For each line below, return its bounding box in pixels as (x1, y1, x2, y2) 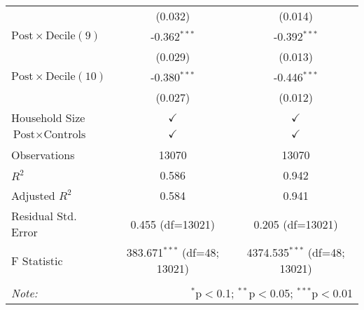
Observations (11, 147, 75, 163)
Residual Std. (11, 208, 77, 224)
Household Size (11, 109, 85, 126)
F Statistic (11, 252, 63, 269)
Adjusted (11, 187, 55, 203)
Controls (43, 128, 86, 140)
